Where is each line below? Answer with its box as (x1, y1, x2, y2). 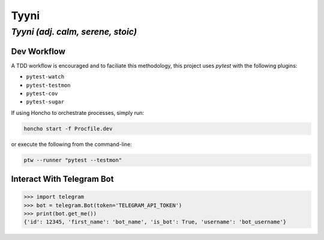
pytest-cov (26, 90, 58, 97)
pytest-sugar (26, 99, 65, 105)
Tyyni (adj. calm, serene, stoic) (11, 26, 137, 37)
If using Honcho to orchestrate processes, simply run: (11, 109, 144, 116)
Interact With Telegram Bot (11, 174, 114, 184)
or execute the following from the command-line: (11, 141, 132, 148)
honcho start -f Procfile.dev (23, 125, 113, 132)
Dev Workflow (11, 46, 66, 56)
